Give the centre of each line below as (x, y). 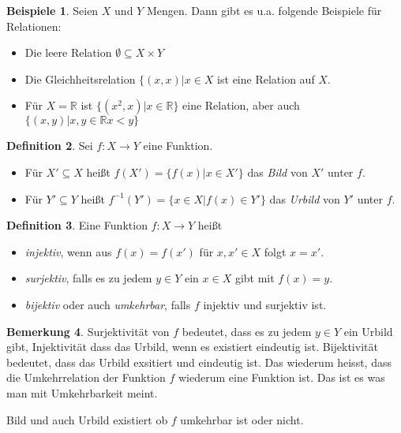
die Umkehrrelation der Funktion (86, 377)
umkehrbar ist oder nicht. (242, 419)
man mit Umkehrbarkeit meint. (82, 392)
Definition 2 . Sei (50, 146)
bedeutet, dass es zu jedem (247, 331)
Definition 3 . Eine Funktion (77, 225)
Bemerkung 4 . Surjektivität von (88, 331)
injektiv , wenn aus (68, 251)
